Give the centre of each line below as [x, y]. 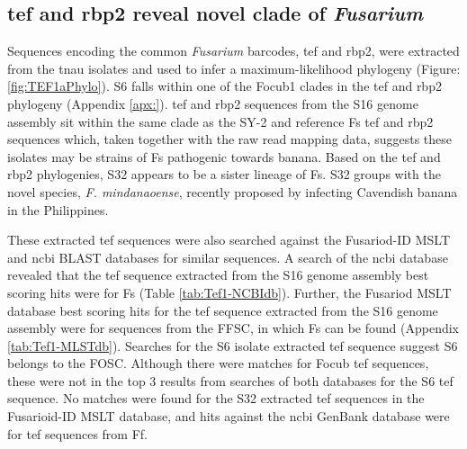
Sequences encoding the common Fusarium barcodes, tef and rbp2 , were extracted [233, 51]
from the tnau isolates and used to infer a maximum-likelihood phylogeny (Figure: [234, 68]
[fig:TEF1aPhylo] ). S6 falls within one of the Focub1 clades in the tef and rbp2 [225, 86]
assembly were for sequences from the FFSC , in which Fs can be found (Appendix [233, 328]
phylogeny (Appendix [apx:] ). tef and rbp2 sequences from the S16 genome [213, 103]
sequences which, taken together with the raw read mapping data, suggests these [230, 139]
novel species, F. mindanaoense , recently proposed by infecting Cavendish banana [233, 191]
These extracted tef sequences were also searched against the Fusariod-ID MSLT [229, 240]
